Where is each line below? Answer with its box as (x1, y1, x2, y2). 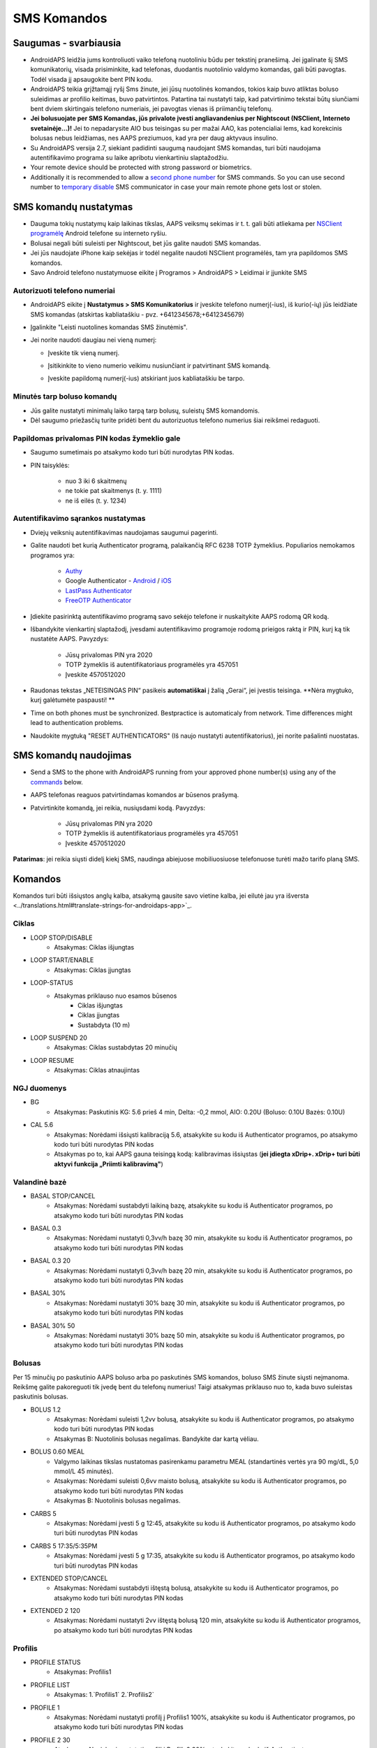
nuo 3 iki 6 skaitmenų (65, 476, 127, 485)
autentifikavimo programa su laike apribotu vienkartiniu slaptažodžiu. (30, 153, 229, 162)
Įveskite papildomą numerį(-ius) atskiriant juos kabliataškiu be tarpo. (47, 374, 245, 382)
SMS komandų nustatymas (13, 201, 133, 213)
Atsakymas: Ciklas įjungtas (54, 966, 131, 974)
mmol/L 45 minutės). (54, 1467, 114, 1475)
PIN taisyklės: (30, 461, 70, 469)
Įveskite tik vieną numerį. (47, 348, 120, 357)
